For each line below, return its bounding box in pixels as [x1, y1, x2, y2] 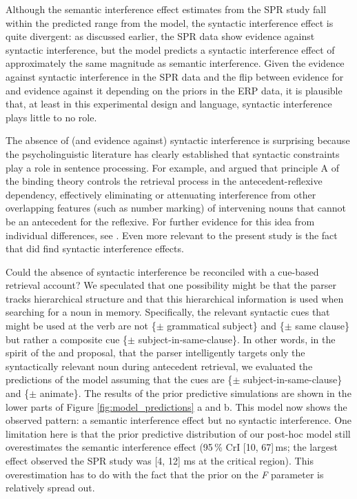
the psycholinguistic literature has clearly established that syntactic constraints [6, 146, 340, 161]
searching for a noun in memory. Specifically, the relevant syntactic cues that [6, 305, 330, 319]
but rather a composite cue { [6, 332, 128, 346]
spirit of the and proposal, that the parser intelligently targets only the [6, 345, 305, 360]
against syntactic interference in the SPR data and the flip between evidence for [6, 69, 344, 83]
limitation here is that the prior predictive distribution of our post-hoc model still [6, 426, 351, 440]
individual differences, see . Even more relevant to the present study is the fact [6, 227, 338, 242]
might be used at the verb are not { [6, 318, 156, 333]
